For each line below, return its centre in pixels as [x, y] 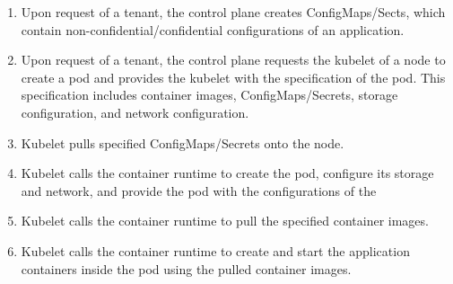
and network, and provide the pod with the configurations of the [199, 190]
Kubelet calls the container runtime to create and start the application [215, 250]
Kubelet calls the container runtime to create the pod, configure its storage [227, 173]
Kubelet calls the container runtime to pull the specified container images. [225, 221]
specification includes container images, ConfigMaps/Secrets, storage [209, 95]
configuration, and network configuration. [135, 112]
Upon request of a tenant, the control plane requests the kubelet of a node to [233, 60]
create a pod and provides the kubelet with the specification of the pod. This [233, 77]
